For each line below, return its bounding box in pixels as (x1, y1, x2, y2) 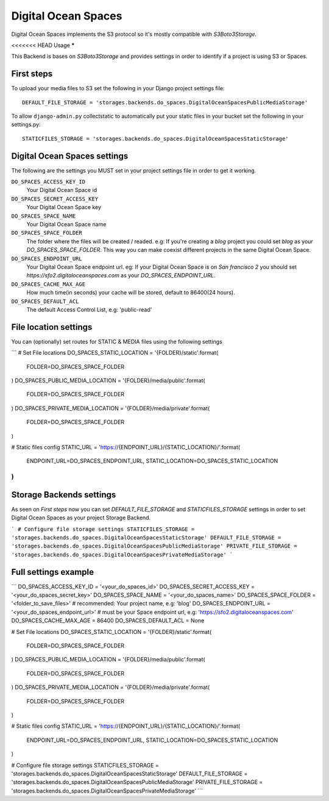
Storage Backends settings (11, 489, 116, 500)
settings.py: (11, 121, 41, 128)
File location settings (11, 322, 93, 332)
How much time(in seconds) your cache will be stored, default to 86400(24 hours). (26, 289, 236, 296)
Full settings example (11, 567, 94, 577)
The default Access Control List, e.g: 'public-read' (26, 305, 152, 313)
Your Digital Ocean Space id (26, 187, 97, 194)
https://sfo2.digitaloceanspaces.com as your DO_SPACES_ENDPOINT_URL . (26, 272, 216, 279)
